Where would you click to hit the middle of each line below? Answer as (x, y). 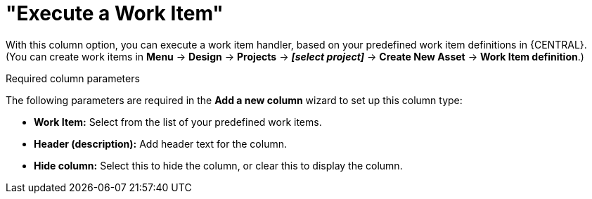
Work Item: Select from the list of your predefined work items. (178, 122)
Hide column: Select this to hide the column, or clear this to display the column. (218, 165)
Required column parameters (73, 78)
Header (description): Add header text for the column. (160, 143)
